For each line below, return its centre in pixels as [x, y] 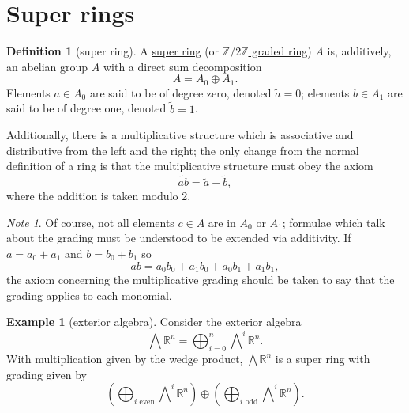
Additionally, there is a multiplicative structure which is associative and [180, 135]
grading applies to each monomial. [89, 295]
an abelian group [47, 66]
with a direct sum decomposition [182, 66]
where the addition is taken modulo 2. [99, 196]
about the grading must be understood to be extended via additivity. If [179, 238]
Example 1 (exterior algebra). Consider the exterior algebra [154, 322]
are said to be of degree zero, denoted [180, 92]
